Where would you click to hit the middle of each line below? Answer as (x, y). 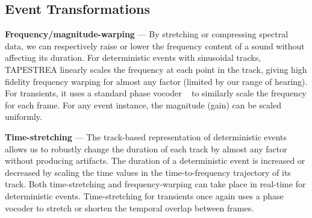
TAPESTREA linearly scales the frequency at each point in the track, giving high (156, 69)
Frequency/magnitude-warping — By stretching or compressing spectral (147, 34)
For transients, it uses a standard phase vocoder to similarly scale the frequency (156, 93)
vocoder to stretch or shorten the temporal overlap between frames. (129, 207)
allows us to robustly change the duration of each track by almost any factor (146, 148)
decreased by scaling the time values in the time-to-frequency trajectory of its (148, 172)
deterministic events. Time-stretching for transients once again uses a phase (144, 195)
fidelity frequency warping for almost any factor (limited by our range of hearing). (156, 81)
